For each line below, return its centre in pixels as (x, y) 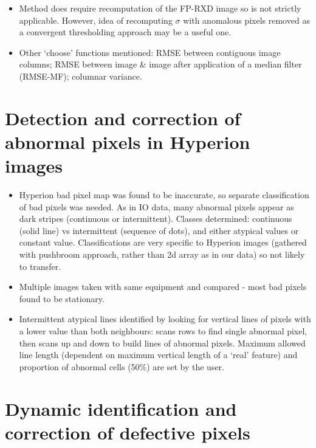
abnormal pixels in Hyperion (128, 141)
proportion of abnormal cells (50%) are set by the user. (122, 366)
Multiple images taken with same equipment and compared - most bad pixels (163, 287)
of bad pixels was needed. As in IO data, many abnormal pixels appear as (156, 206)
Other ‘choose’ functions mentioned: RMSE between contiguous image (150, 52)
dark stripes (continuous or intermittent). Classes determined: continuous (156, 219)
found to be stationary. (62, 298)
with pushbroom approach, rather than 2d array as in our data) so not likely (162, 254)
